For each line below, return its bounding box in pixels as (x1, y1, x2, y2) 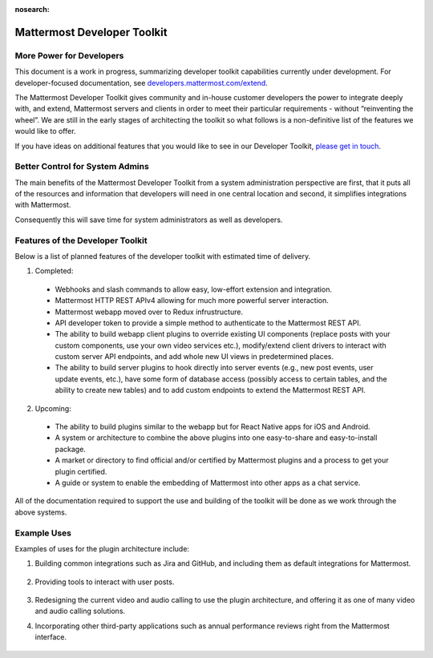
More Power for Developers (14, 50, 124, 61)
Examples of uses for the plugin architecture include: (14, 543, 190, 553)
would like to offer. (14, 127, 76, 136)
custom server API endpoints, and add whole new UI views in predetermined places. (55, 352, 334, 361)
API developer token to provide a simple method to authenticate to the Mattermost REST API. (55, 317, 362, 328)
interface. (34, 632, 67, 642)
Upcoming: (34, 403, 71, 413)
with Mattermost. (14, 200, 71, 210)
